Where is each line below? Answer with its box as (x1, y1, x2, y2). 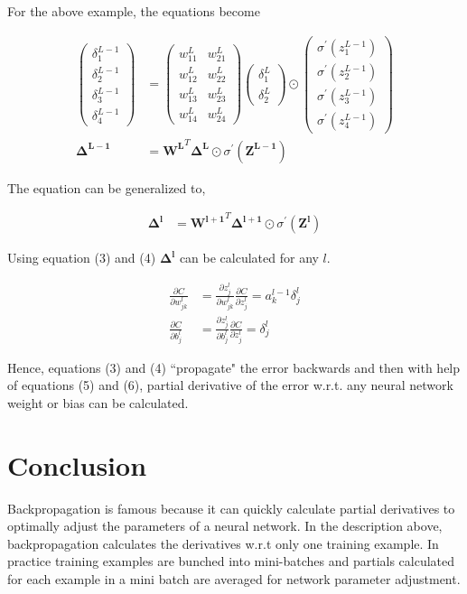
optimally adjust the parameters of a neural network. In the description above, (7, 516, 443, 535)
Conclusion (7, 446, 147, 483)
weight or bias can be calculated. (7, 393, 189, 412)
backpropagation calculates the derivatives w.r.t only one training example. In (7, 534, 439, 552)
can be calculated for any (179, 248, 319, 267)
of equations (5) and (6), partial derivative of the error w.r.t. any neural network (7, 376, 453, 394)
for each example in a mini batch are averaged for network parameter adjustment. (7, 569, 461, 588)
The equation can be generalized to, (7, 178, 206, 197)
